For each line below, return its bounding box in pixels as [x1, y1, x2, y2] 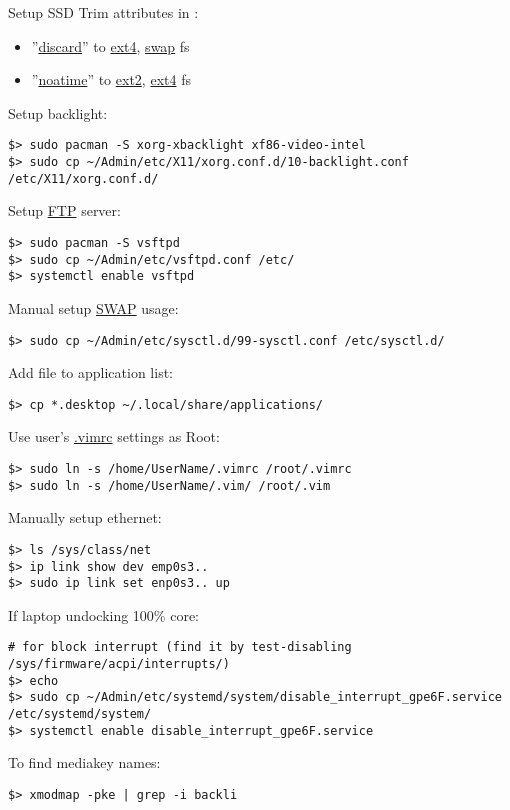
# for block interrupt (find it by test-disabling [8, 640, 352, 655]
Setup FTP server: [8, 200, 121, 221]
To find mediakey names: [8, 752, 161, 773]
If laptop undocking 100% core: [8, 604, 200, 625]
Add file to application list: [8, 362, 173, 383]
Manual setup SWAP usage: [8, 297, 179, 318]
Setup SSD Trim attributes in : [8, 2, 199, 22]
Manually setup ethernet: [8, 507, 162, 528]
